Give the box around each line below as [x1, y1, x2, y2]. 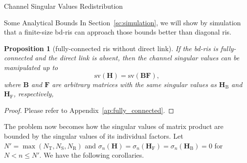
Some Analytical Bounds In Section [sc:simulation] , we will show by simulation [4, 17, 241, 27]
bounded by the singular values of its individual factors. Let [4, 130, 183, 141]
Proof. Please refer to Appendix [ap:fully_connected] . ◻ [4, 105, 174, 115]
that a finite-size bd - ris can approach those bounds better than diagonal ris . [4, 27, 231, 37]
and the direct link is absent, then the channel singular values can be [35, 53, 240, 63]
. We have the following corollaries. [39, 150, 144, 160]
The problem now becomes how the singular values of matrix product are [4, 121, 224, 131]
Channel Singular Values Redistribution [4, 1, 123, 11]
